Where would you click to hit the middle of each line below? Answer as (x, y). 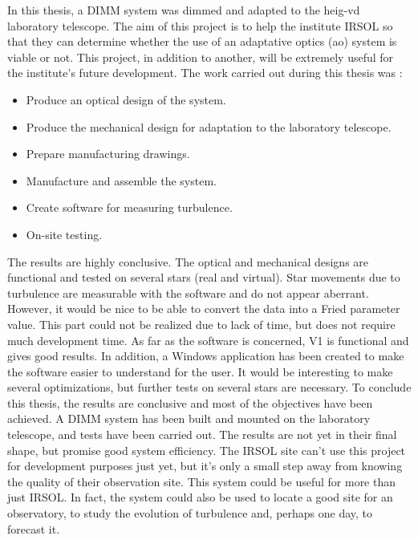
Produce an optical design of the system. (126, 99)
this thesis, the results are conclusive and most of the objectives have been (190, 402)
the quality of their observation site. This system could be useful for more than (202, 481)
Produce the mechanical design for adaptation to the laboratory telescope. (209, 126)
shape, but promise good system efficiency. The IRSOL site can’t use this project (207, 450)
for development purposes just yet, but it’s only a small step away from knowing (205, 466)
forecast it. (34, 528)
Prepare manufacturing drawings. (108, 154)
